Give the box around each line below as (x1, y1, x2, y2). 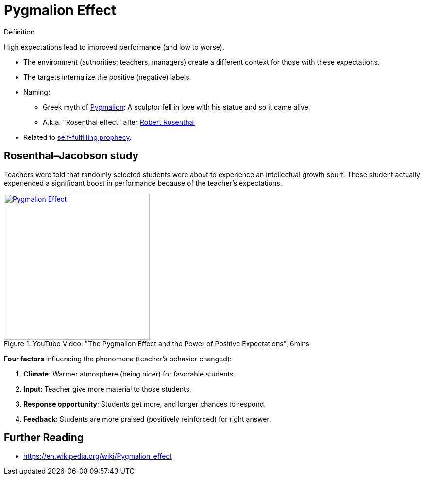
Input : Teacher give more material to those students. (23, 384, 191, 393)
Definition (4, 27, 35, 36)
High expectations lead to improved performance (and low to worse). (4, 42, 225, 51)
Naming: (23, 87, 50, 96)
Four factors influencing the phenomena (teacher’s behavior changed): (4, 354, 232, 363)
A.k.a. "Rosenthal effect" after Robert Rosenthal (43, 118, 195, 126)
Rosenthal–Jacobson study (4, 150, 139, 162)
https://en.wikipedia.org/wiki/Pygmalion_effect (23, 452, 172, 461)
